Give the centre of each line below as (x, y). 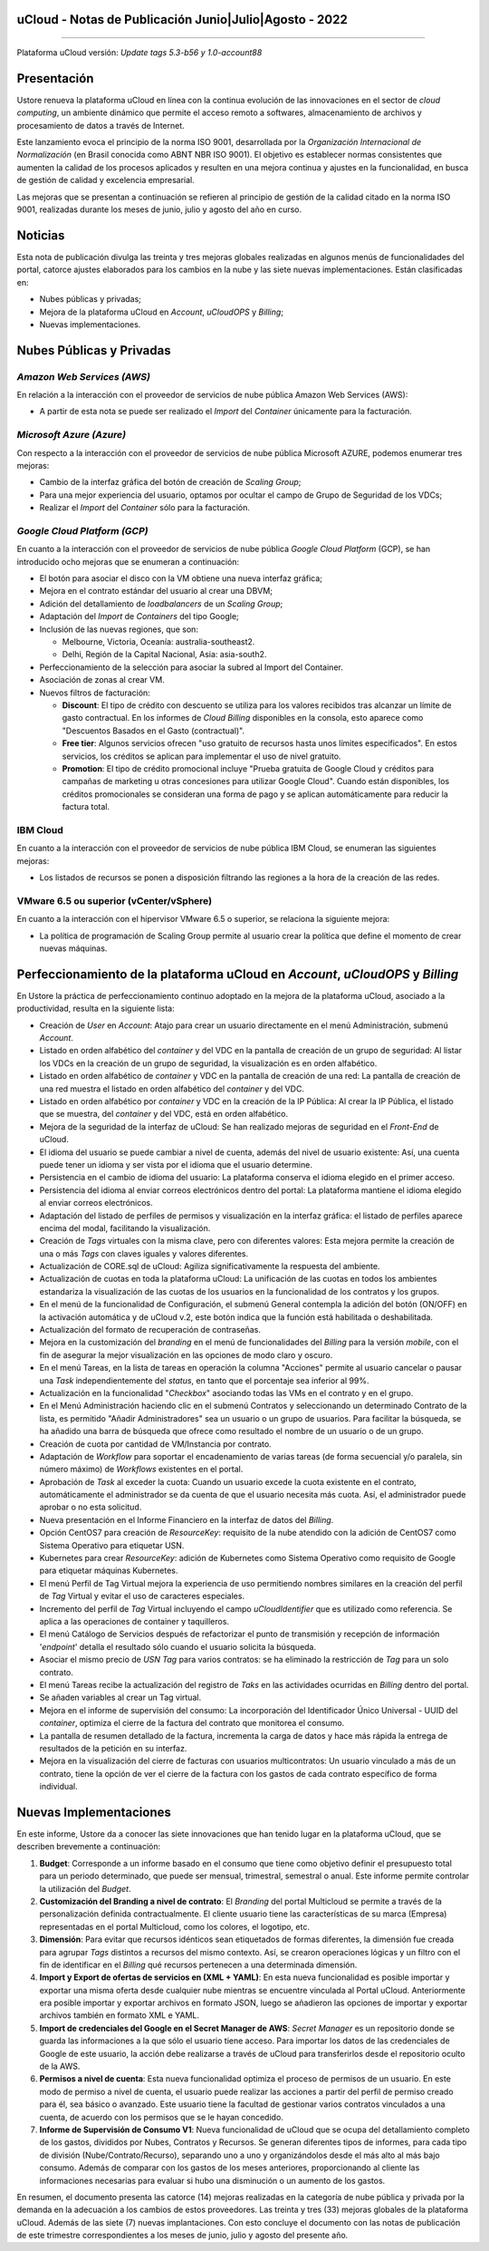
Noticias (41, 235)
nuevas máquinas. (73, 948)
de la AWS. (60, 2066)
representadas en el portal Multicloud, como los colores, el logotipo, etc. (174, 1926)
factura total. (86, 807)
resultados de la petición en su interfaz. (113, 1748)
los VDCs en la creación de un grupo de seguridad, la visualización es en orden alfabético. (208, 1063)
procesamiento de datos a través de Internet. (101, 125)
